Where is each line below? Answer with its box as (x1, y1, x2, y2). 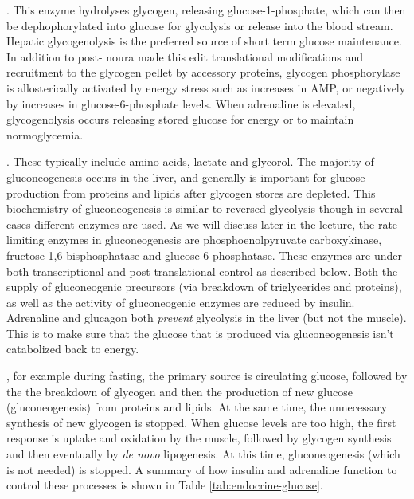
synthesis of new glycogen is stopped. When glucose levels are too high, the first (6, 414, 396, 430)
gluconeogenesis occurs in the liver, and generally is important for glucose (6, 168, 365, 185)
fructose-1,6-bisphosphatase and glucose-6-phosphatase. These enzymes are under (6, 246, 402, 263)
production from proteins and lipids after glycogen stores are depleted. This (6, 184, 376, 201)
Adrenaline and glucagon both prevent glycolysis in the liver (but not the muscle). (6, 309, 407, 326)
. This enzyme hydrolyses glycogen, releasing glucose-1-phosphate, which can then (6, 2, 406, 18)
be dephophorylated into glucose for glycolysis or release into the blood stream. (6, 17, 393, 33)
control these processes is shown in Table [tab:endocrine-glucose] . (6, 477, 323, 493)
